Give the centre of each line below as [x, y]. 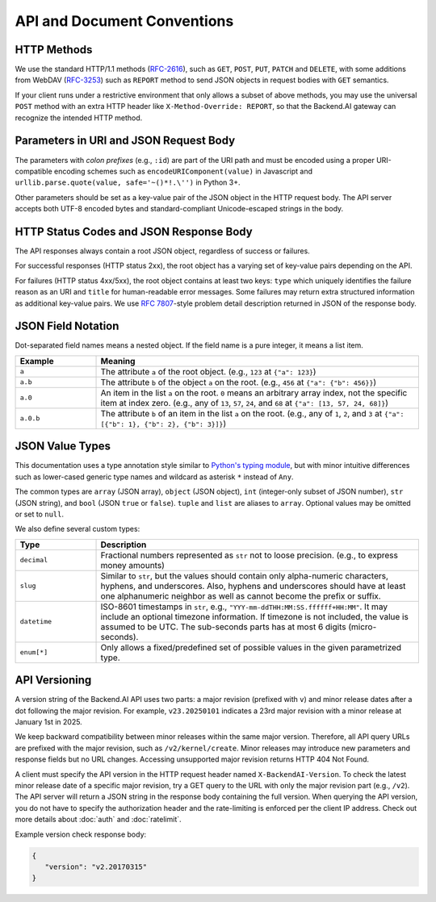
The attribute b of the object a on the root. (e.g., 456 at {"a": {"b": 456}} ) [239, 382]
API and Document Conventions [124, 21]
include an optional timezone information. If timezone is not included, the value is [255, 616]
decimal [34, 560]
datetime [36, 622]
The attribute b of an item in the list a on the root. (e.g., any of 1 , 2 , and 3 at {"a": [252, 413]
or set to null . [40, 514]
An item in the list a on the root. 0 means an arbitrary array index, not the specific [254, 393]
